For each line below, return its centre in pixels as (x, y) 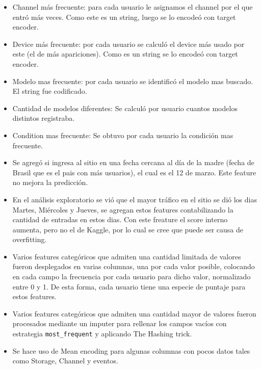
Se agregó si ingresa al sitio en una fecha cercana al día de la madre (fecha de (133, 162)
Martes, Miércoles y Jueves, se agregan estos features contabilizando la (123, 209)
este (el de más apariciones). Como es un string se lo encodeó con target (125, 54)
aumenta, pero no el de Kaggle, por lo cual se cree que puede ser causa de (128, 229)
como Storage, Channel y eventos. (65, 361)
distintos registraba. (44, 118)
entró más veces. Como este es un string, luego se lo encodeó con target (124, 17)
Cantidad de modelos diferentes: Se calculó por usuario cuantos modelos (125, 108)
